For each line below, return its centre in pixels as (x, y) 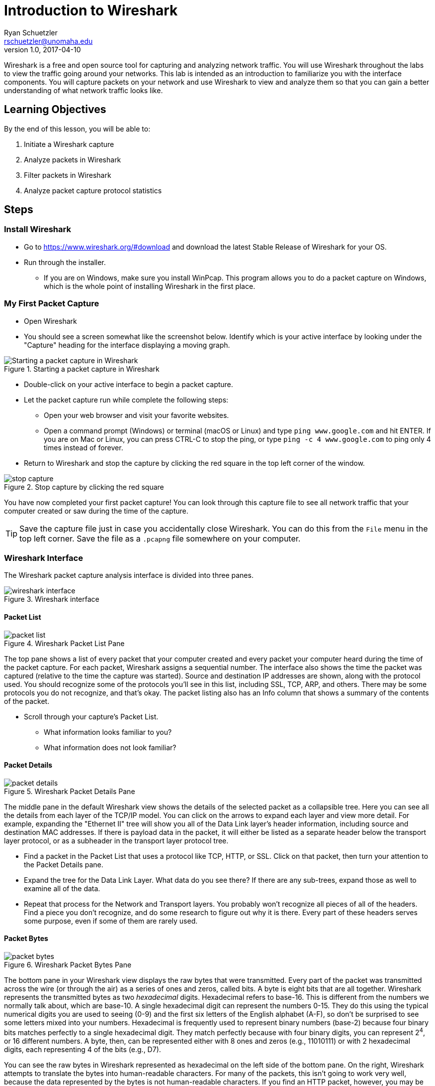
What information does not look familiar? (110, 747)
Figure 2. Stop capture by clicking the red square (84, 487)
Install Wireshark (38, 229)
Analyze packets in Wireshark (73, 159)
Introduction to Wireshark (91, 10)
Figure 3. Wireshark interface (52, 599)
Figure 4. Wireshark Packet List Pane (64, 643)
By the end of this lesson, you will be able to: (77, 129)
